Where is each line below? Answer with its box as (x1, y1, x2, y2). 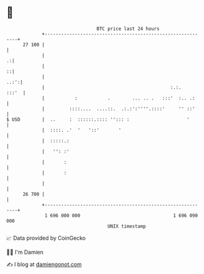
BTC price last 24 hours (97, 26, 160, 32)
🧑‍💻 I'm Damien (6, 248, 44, 256)
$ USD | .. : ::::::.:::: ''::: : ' (6, 116, 190, 123)
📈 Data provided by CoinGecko (6, 234, 86, 242)
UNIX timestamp (107, 223, 147, 229)
